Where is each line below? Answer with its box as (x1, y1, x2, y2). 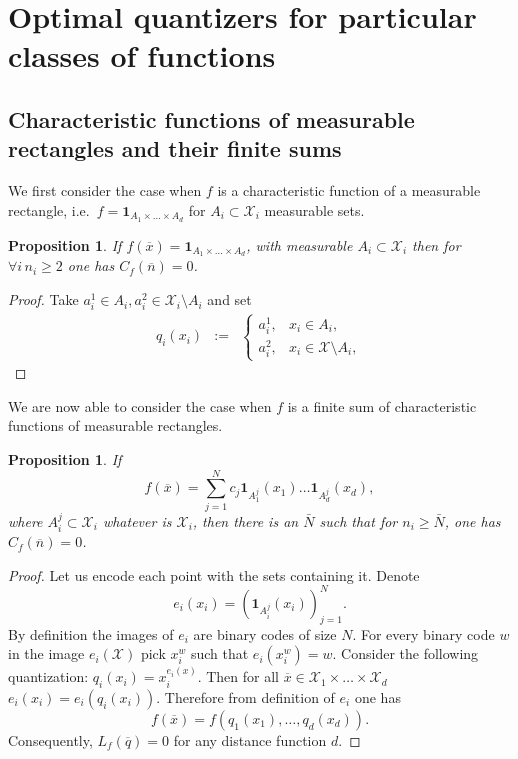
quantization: (8, 666, 89, 687)
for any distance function (173, 729, 327, 750)
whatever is (102, 510, 172, 531)
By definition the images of (8, 623, 174, 644)
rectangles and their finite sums (8, 133, 342, 164)
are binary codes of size (193, 623, 337, 644)
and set (207, 289, 252, 310)
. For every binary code (352, 623, 495, 644)
